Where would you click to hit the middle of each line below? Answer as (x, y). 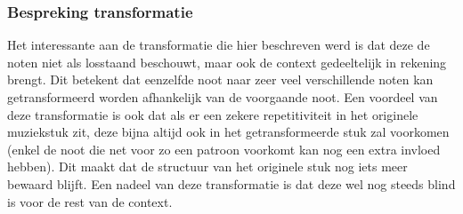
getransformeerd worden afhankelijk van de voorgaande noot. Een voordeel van (223, 97)
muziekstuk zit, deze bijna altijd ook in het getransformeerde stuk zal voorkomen (228, 132)
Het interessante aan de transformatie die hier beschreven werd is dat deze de (219, 45)
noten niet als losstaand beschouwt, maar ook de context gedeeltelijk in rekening (227, 62)
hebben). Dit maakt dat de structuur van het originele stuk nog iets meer (207, 166)
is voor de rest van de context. (90, 201)
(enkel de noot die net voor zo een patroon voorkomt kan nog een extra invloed (224, 149)
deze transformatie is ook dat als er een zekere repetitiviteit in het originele (213, 114)
